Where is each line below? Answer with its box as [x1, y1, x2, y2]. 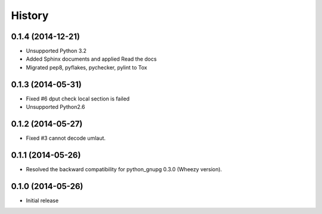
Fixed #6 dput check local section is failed [26, 95, 130, 102]
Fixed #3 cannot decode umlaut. [26, 134, 106, 142]
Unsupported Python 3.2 [26, 48, 86, 55]
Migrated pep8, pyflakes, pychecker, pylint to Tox [26, 64, 147, 71]
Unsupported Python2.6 [26, 103, 85, 111]
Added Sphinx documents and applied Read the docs [26, 55, 157, 62]
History [11, 9, 49, 22]
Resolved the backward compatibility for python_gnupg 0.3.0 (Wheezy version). [26, 165, 222, 172]
